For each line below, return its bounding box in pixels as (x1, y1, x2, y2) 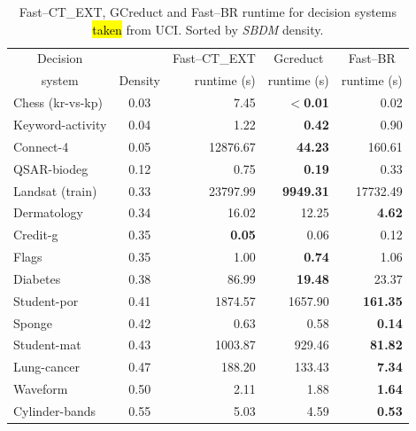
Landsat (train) (13, 181, 97, 200)
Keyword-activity (13, 114, 107, 133)
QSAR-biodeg (13, 159, 89, 177)
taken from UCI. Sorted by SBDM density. (92, 20, 324, 38)
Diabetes (13, 269, 61, 287)
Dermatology (13, 203, 83, 222)
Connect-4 (13, 137, 69, 155)
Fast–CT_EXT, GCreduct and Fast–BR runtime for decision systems (19, 3, 397, 20)
